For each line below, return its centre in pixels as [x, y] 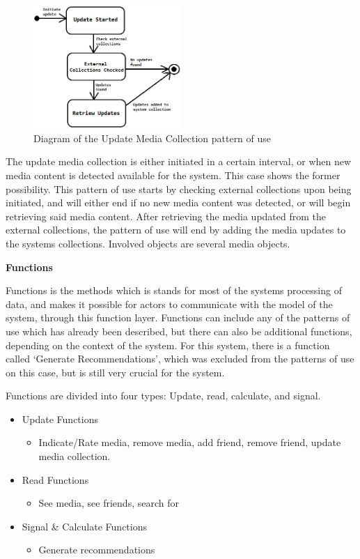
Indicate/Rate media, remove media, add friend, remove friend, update [190, 442]
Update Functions [60, 419]
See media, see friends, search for [109, 503]
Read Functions [55, 479]
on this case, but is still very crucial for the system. [115, 372]
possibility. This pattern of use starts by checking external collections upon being [179, 189]
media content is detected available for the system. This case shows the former [173, 175]
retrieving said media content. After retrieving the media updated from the [166, 216]
